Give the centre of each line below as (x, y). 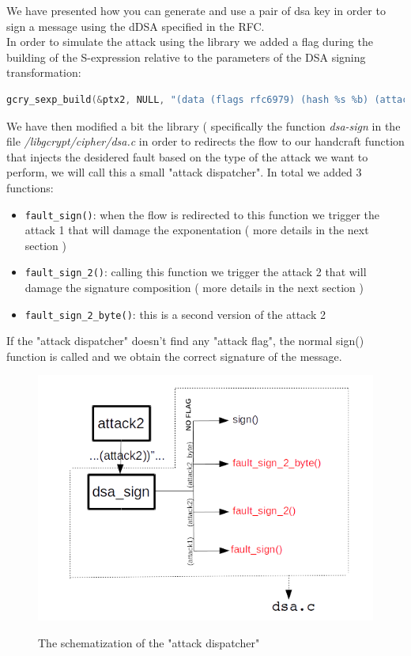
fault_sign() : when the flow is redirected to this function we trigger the (202, 214)
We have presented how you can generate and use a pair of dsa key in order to (196, 10)
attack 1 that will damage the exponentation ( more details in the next (197, 230)
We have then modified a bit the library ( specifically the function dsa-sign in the (204, 125)
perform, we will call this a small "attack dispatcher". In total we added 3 (184, 172)
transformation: (44, 72)
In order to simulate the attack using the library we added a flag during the (190, 42)
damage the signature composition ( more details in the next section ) (194, 288)
